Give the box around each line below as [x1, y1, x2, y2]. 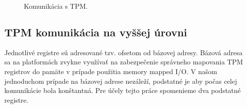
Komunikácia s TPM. [24, 1, 88, 11]
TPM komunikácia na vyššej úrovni [4, 24, 187, 39]
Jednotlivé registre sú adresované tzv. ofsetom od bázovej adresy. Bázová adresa [4, 47, 243, 57]
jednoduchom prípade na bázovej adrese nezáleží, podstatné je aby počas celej [4, 76, 237, 86]
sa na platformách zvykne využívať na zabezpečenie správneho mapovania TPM [4, 57, 243, 67]
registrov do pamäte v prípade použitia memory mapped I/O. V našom [4, 66, 217, 76]
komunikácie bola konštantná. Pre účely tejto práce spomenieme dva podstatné [4, 85, 241, 95]
